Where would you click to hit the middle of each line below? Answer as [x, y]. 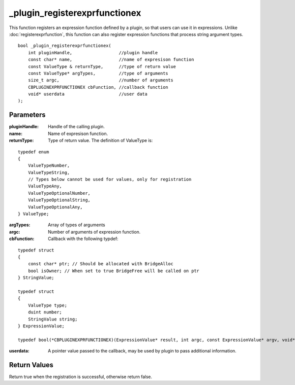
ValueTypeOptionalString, [59, 200]
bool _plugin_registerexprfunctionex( [65, 46]
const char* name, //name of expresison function [111, 60]
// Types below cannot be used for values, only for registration [110, 179]
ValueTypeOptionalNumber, [59, 193]
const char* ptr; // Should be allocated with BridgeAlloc [101, 264]
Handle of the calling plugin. [76, 127]
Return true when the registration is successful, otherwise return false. [81, 377]
